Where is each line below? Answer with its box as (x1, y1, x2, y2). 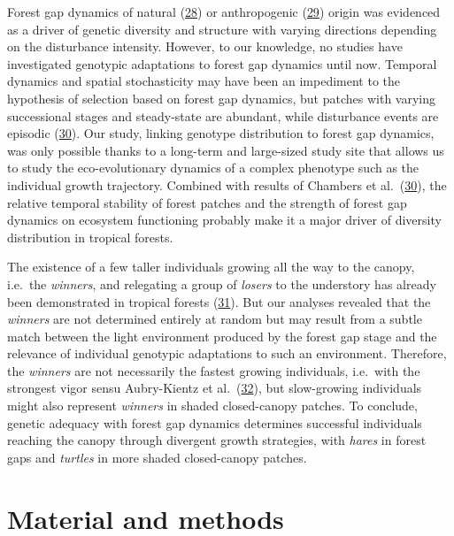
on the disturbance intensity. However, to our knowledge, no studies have (7, 37, 403, 56)
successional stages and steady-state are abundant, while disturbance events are (7, 106, 439, 125)
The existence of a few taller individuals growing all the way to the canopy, (7, 257, 415, 276)
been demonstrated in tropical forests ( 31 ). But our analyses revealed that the (7, 292, 431, 310)
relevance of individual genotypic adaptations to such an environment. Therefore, (7, 344, 447, 363)
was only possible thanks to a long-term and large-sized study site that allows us (7, 141, 444, 159)
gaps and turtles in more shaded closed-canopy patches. (7, 448, 307, 466)
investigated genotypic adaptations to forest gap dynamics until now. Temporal (7, 54, 437, 73)
